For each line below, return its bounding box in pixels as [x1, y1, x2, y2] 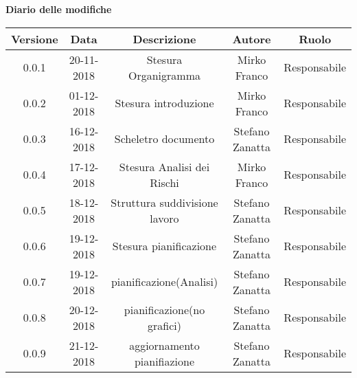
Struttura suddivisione [111, 194, 218, 210]
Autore [232, 30, 271, 47]
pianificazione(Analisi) [111, 274, 218, 290]
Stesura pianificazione [112, 238, 217, 254]
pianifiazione [134, 353, 195, 369]
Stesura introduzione [115, 95, 214, 111]
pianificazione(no [124, 301, 205, 318]
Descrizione [133, 30, 196, 47]
